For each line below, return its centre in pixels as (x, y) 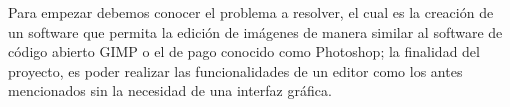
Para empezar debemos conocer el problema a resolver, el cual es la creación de (251, 12)
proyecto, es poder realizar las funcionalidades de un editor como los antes (235, 70)
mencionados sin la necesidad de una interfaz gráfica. (170, 90)
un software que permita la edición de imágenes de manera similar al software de (255, 31)
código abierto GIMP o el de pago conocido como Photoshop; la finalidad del (244, 51)
